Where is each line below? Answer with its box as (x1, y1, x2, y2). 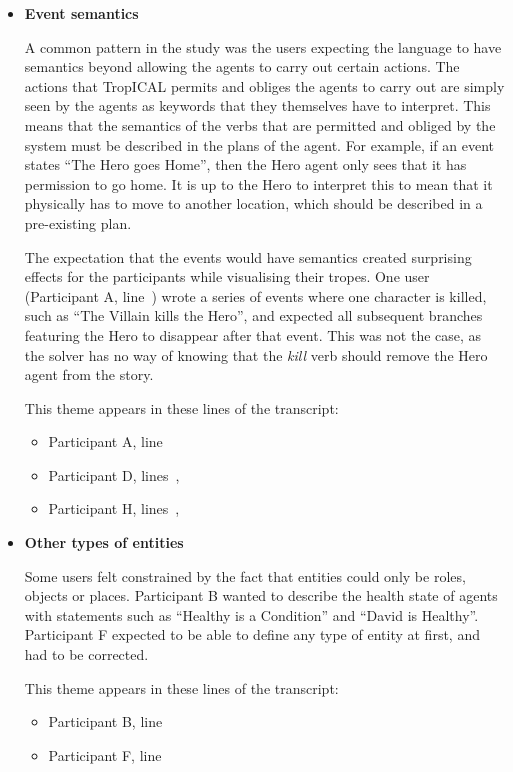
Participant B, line (48, 711, 163, 732)
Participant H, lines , (48, 498, 180, 519)
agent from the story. (24, 364, 154, 385)
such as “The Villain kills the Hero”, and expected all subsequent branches (24, 305, 483, 326)
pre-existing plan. (24, 212, 132, 233)
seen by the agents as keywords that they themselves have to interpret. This (24, 95, 491, 116)
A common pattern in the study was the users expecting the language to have (24, 36, 502, 57)
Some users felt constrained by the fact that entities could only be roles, (24, 565, 466, 586)
